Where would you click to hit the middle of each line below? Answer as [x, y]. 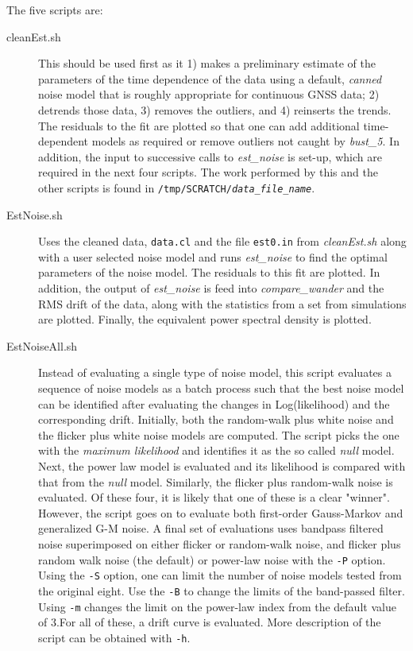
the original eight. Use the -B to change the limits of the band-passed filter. [222, 590]
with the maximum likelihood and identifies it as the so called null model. [216, 450]
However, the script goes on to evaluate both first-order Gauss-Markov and [221, 512]
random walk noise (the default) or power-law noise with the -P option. [212, 559]
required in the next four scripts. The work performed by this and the [208, 172]
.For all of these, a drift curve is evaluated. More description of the [218, 622]
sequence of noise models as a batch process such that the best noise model [221, 388]
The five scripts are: [55, 10]
